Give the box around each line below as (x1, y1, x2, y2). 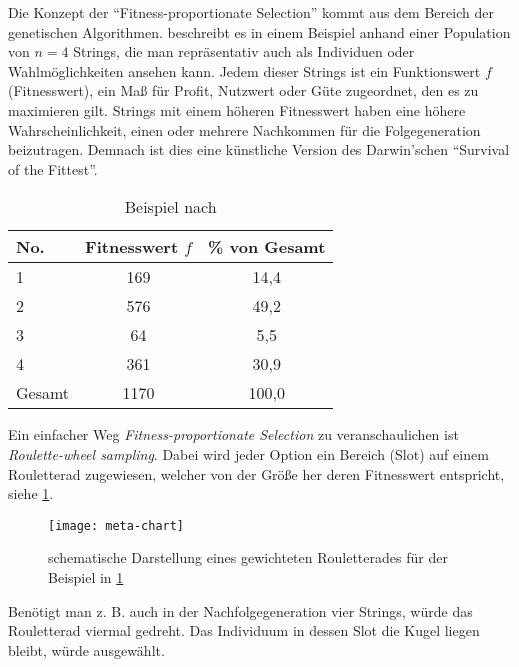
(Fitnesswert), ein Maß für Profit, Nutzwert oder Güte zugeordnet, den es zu (8, 80, 479, 101)
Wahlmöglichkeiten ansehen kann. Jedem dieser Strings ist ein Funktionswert (8, 60, 481, 81)
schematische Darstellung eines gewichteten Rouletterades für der (48, 547, 448, 568)
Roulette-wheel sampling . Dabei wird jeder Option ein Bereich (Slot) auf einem (8, 443, 489, 464)
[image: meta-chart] (48, 518, 185, 533)
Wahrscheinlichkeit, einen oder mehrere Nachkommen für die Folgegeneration (8, 119, 481, 140)
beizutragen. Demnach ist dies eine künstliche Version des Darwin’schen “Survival (8, 139, 510, 160)
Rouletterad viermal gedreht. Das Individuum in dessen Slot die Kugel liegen (8, 620, 480, 641)
